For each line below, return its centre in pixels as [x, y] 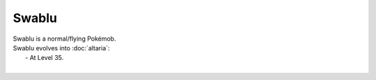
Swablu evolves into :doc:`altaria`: [62, 48]
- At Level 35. [45, 58]
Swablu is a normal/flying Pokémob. [64, 39]
